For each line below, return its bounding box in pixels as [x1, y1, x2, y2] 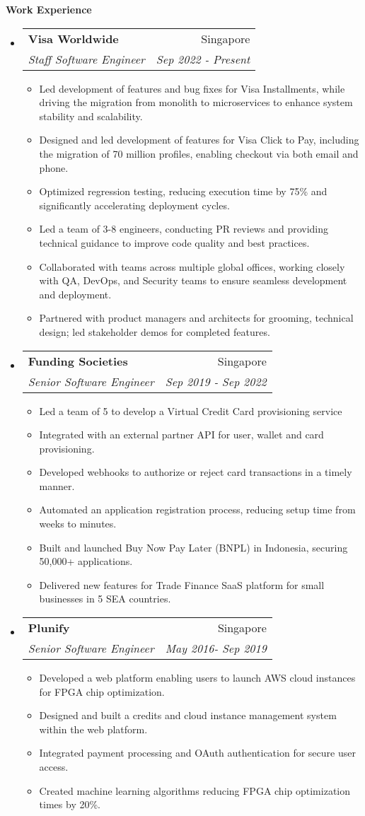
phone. [39, 160, 69, 175]
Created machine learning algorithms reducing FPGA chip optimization [39, 783, 351, 798]
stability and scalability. [39, 108, 143, 123]
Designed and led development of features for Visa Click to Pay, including [39, 132, 359, 147]
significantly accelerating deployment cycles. [39, 197, 230, 212]
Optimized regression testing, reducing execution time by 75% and [39, 184, 328, 199]
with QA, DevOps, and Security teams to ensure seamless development [39, 273, 347, 288]
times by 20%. [39, 797, 100, 812]
